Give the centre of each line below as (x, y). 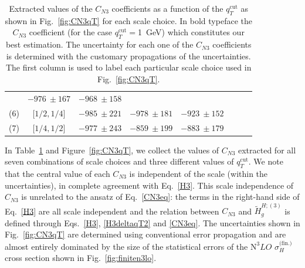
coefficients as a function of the (167, 8)
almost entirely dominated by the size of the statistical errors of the (126, 246)
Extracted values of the (51, 8)
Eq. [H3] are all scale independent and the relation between (112, 211)
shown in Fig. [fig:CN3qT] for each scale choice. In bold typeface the (128, 20)
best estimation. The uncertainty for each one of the (99, 44)
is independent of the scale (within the (199, 173)
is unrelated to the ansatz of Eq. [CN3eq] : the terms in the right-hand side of (160, 197)
